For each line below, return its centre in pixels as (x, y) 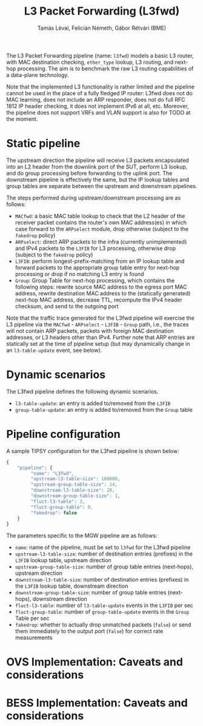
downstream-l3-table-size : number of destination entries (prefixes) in (102, 580)
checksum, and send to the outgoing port (67, 306)
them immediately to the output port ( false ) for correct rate (89, 631)
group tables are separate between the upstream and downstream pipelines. (102, 186)
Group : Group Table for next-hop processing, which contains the (95, 280)
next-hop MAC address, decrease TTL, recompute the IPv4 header (99, 300)
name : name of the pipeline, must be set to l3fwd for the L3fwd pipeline (103, 548)
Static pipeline (43, 143)
